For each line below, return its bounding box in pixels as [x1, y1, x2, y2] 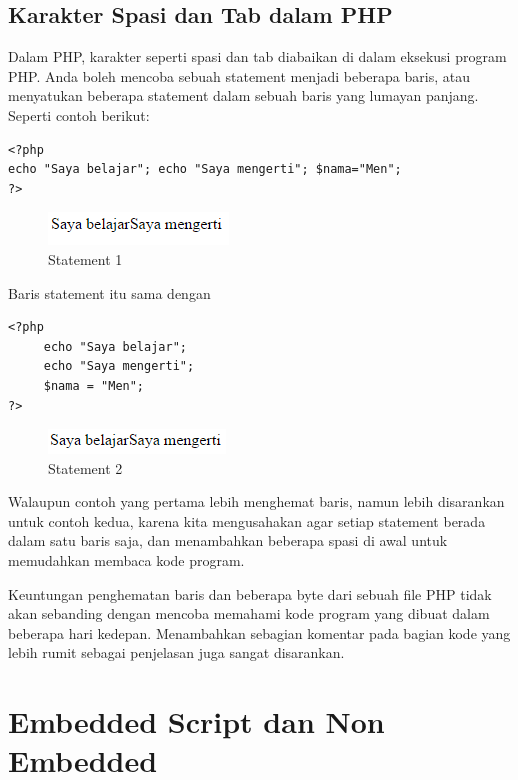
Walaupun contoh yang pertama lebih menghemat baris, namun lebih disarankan [8, 491, 505, 512]
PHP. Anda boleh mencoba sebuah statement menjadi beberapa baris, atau [8, 65, 470, 86]
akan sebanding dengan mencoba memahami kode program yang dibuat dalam [8, 603, 490, 624]
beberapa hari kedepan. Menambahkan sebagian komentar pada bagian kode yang [8, 622, 511, 643]
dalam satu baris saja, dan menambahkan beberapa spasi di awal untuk [8, 530, 448, 551]
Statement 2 [48, 457, 123, 478]
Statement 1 [48, 248, 123, 269]
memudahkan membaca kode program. [8, 550, 245, 571]
